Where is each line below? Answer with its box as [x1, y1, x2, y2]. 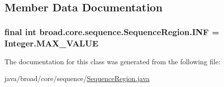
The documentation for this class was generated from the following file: [4, 56, 221, 66]
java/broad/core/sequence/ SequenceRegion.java [4, 73, 150, 83]
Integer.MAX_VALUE [4, 37, 99, 49]
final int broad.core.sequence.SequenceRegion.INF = [4, 25, 220, 38]
